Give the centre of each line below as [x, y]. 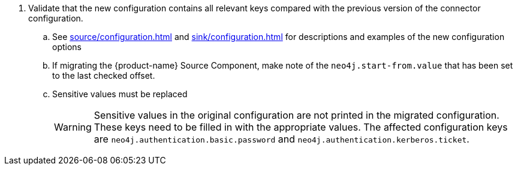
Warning [73, 127]
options [67, 47]
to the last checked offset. [104, 75]
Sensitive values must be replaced [120, 94]
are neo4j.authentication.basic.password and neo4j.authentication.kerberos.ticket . [281, 139]
